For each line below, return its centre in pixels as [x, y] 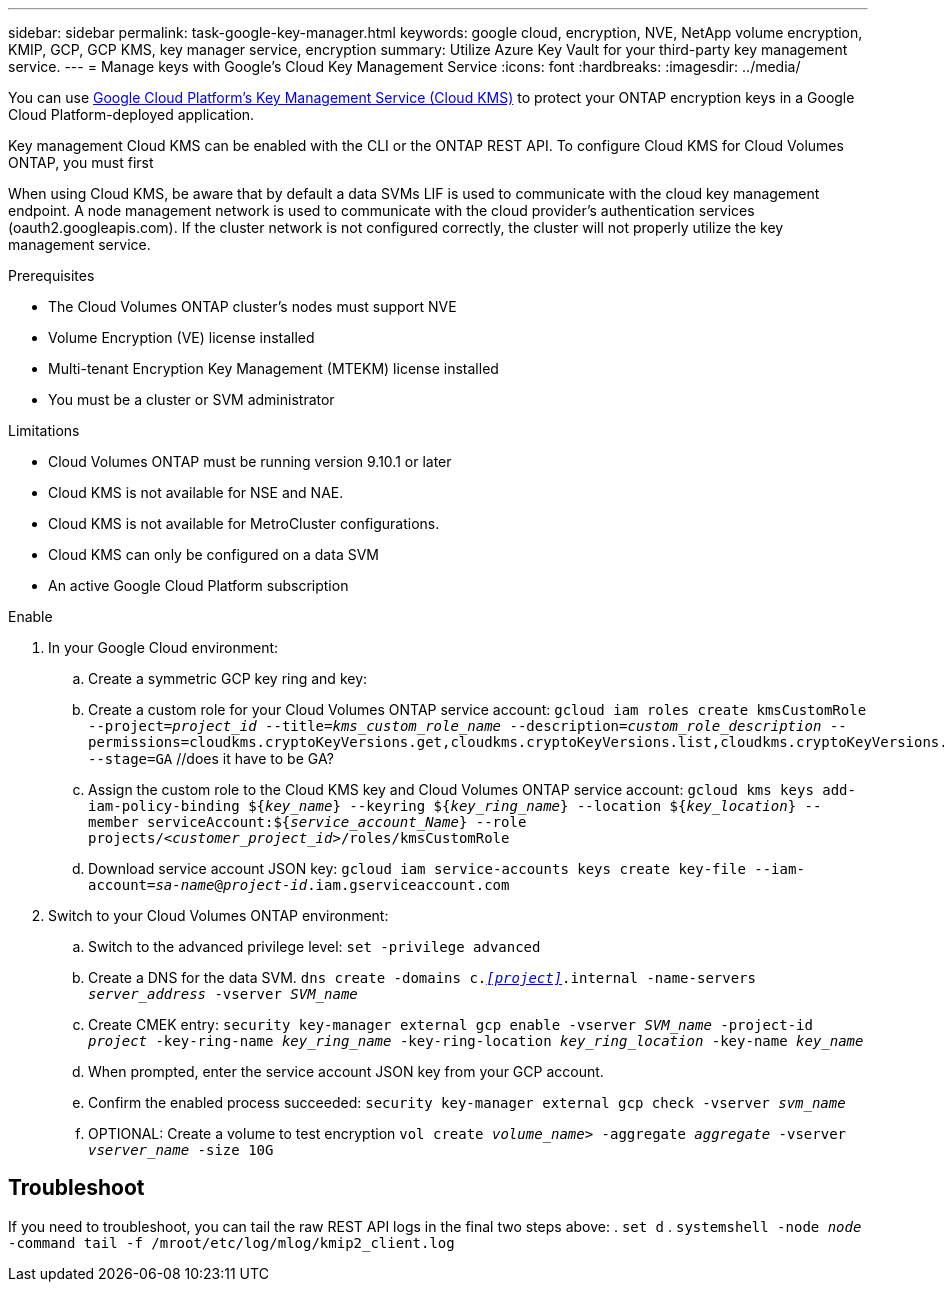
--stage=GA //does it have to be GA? [211, 758]
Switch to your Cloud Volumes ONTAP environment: [218, 915]
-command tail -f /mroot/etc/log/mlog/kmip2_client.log [231, 1242]
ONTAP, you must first [81, 162]
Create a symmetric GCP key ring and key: [228, 678]
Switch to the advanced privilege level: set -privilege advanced [314, 946]
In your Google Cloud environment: [163, 647]
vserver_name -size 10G [181, 1150]
